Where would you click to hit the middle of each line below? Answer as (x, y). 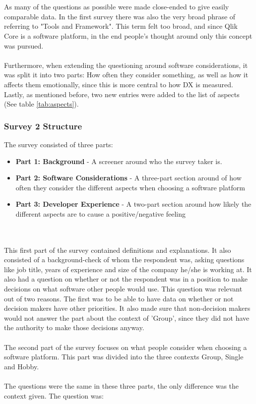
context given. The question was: (54, 395)
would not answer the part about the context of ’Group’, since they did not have (127, 317)
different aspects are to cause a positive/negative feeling (100, 213)
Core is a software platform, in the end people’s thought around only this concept (128, 35)
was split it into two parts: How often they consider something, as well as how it (126, 75)
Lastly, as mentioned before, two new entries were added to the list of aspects (122, 94)
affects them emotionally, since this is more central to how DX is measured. (119, 84)
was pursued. (24, 45)
